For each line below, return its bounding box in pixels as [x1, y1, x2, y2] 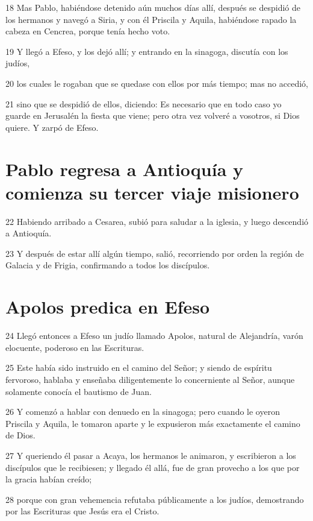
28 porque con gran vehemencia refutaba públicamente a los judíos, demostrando [5, 493, 304, 505]
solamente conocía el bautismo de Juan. [5, 385, 152, 397]
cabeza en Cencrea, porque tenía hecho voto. [5, 25, 170, 37]
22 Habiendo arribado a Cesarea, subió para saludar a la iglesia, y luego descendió [5, 215, 309, 227]
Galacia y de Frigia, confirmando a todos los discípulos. [5, 259, 210, 271]
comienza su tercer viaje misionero [5, 180, 299, 204]
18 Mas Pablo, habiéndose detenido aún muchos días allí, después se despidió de [5, 1, 301, 13]
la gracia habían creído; [5, 473, 92, 485]
